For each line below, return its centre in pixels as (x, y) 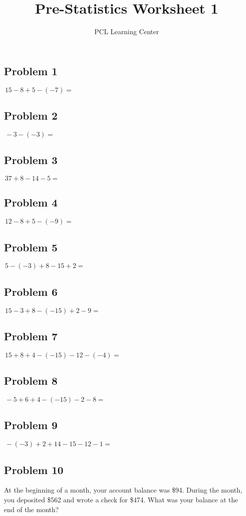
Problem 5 (31, 247)
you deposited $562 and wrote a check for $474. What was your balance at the (121, 499)
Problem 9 (31, 425)
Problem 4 (31, 202)
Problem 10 (34, 469)
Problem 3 (31, 160)
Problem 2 (31, 115)
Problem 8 (31, 381)
